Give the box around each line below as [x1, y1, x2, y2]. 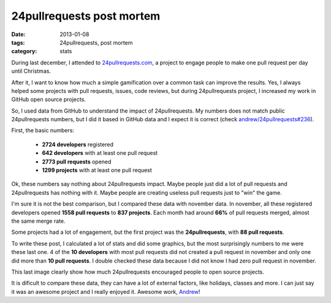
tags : [11, 39, 25, 46]
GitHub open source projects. [11, 95, 86, 103]
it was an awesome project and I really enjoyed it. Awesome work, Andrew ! [11, 288, 200, 295]
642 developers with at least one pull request [42, 149, 158, 157]
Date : [11, 31, 26, 38]
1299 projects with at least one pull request [42, 166, 153, 174]
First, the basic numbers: [11, 127, 75, 134]
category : [11, 48, 37, 55]
